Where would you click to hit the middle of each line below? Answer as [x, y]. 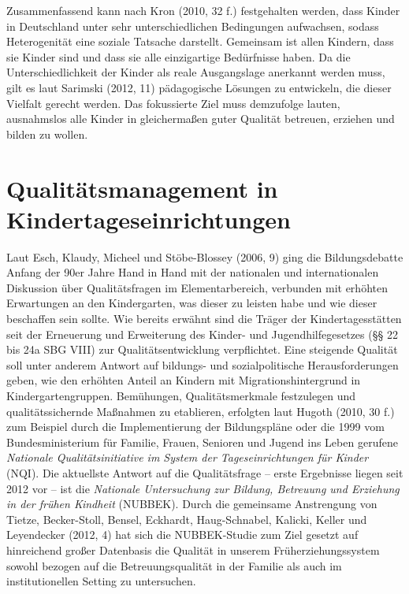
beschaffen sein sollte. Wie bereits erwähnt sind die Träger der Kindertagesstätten [204, 319]
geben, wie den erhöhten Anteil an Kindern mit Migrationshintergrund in [184, 380]
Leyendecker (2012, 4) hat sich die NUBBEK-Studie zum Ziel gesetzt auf [182, 535]
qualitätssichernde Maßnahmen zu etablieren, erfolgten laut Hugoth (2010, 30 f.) [201, 411]
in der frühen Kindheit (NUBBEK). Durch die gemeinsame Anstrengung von [192, 504]
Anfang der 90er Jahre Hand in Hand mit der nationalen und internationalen [193, 272]
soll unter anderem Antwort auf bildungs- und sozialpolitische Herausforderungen [203, 364]
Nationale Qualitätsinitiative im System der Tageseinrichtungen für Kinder [188, 457]
